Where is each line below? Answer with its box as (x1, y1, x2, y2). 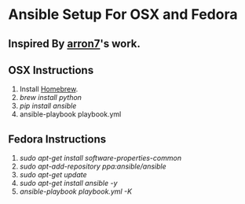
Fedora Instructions (8, 132, 107, 146)
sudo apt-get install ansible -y (19, 179, 118, 188)
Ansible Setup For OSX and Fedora (8, 6, 238, 24)
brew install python (19, 93, 82, 102)
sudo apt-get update (19, 170, 88, 180)
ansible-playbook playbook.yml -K (19, 187, 132, 196)
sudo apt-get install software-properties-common (19, 154, 182, 163)
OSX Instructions (8, 63, 94, 76)
